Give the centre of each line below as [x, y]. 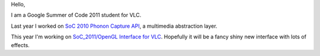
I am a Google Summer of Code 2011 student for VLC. [76, 15]
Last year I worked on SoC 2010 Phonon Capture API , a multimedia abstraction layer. [114, 26]
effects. [20, 45]
